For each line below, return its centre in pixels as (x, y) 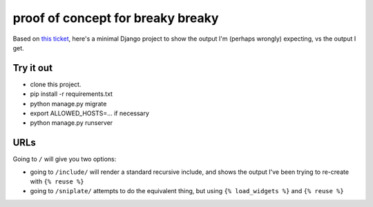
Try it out (33, 68)
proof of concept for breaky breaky (116, 18)
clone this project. (56, 84)
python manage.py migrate (68, 103)
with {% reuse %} (57, 181)
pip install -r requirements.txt (71, 94)
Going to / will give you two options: (65, 159)
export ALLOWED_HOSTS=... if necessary (90, 113)
